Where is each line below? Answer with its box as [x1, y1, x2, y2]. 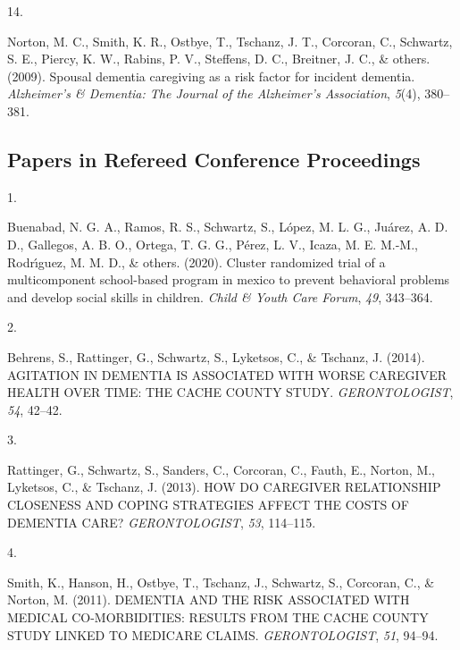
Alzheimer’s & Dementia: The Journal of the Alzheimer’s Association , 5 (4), [7, 84, 421, 103]
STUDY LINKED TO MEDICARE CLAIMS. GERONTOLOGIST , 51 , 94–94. [7, 625, 439, 644]
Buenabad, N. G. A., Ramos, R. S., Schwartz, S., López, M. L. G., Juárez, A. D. [7, 217, 448, 236]
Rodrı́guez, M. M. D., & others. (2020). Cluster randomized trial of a [7, 252, 386, 271]
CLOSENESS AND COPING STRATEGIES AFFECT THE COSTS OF [7, 495, 410, 514]
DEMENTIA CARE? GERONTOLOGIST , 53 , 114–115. [7, 512, 316, 531]
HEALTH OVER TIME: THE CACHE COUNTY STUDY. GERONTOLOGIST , [7, 383, 454, 401]
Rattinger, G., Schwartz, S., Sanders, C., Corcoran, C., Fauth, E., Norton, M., [7, 460, 436, 478]
